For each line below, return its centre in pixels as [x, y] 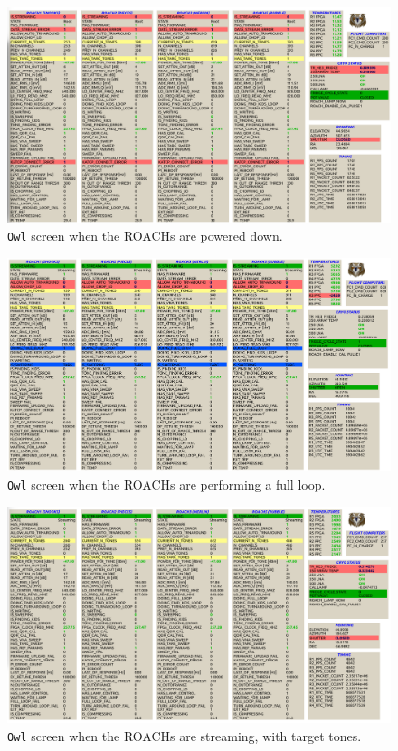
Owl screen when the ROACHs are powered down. [145, 236]
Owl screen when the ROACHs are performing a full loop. [166, 484]
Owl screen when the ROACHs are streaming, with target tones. [185, 735]
